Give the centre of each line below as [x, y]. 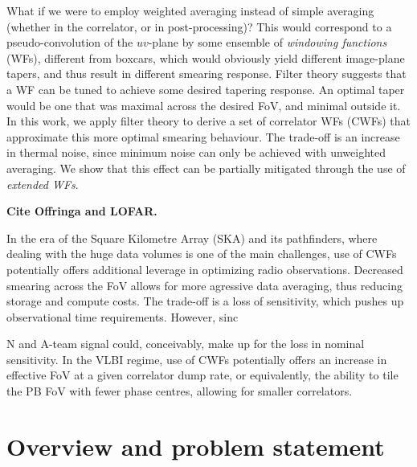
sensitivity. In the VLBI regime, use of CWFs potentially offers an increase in [197, 359]
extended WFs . [43, 184]
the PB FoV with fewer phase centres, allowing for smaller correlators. [180, 391]
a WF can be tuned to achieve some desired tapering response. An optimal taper [206, 89]
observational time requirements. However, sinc [123, 316]
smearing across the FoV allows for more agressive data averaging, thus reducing [204, 285]
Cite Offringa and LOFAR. [82, 211]
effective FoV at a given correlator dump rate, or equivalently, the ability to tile [202, 375]
